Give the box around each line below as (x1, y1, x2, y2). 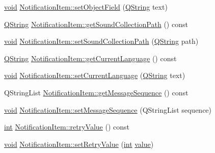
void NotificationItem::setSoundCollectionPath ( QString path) (4, 36, 199, 46)
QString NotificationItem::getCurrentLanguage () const (4, 53, 177, 63)
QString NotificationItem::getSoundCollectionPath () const (4, 18, 188, 29)
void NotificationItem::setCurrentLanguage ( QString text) (4, 70, 185, 81)
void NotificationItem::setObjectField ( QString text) (4, 2, 168, 12)
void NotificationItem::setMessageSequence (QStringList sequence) (4, 104, 212, 115)
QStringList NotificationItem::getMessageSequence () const (4, 87, 189, 97)
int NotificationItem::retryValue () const (4, 121, 129, 132)
